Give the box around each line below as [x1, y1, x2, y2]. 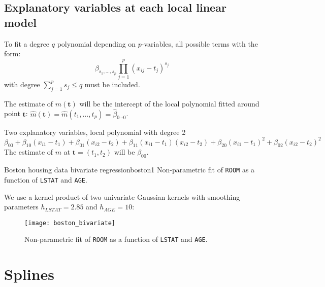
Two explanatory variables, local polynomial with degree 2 [4, 126, 186, 137]
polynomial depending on [57, 38, 136, 49]
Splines [4, 264, 55, 284]
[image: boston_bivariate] [24, 219, 115, 227]
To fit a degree [4, 38, 50, 49]
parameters [4, 201, 39, 212]
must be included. [84, 79, 140, 89]
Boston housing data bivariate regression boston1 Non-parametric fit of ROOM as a [4, 164, 255, 175]
